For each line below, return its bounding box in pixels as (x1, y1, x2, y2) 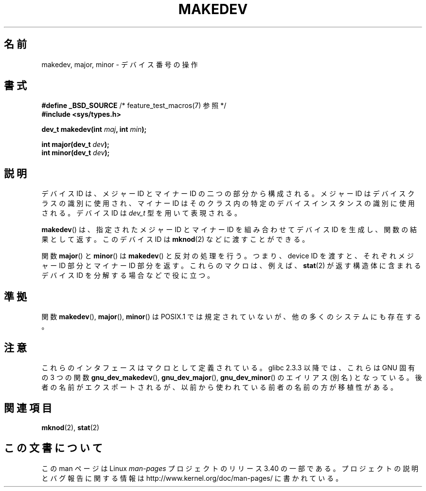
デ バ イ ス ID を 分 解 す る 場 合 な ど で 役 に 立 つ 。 (41, 271, 214, 280)
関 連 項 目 (4, 402, 52, 415)
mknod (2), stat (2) (41, 423, 100, 432)
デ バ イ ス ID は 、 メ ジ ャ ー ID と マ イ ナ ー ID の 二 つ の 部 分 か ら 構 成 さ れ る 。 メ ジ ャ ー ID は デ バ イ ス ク (41, 189, 415, 198)
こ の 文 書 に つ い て (4, 442, 103, 455)
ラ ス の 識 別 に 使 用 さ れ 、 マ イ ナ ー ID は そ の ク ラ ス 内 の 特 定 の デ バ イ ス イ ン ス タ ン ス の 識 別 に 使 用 (41, 199, 415, 208)
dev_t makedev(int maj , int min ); (41, 125, 147, 134)
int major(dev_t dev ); (41, 140, 109, 149)
